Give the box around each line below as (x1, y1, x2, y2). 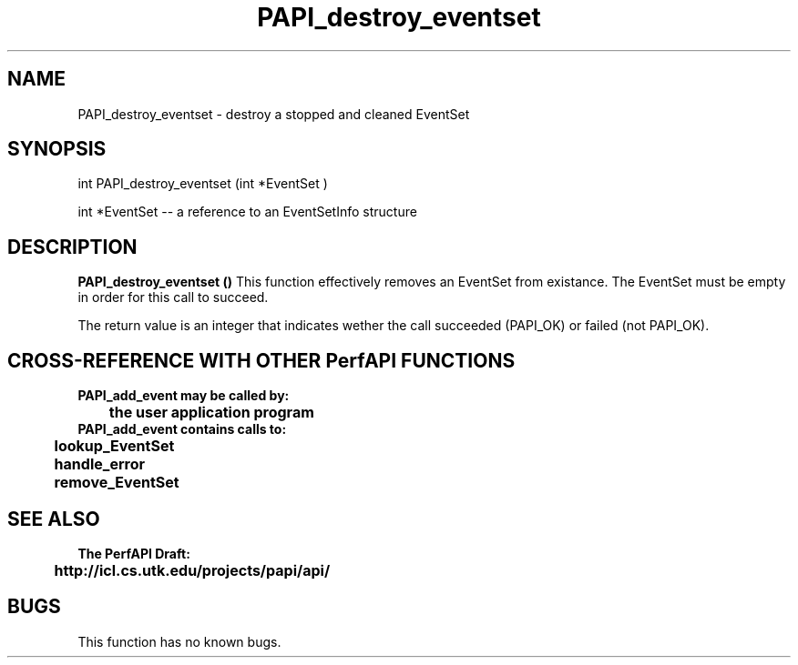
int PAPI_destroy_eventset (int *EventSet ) (77, 176, 328, 192)
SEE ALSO (7, 507, 100, 530)
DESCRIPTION (7, 235, 138, 258)
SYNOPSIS (7, 137, 107, 161)
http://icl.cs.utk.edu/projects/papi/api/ (54, 560, 331, 579)
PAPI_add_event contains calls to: (77, 421, 287, 438)
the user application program (108, 403, 314, 422)
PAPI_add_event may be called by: (77, 388, 290, 404)
